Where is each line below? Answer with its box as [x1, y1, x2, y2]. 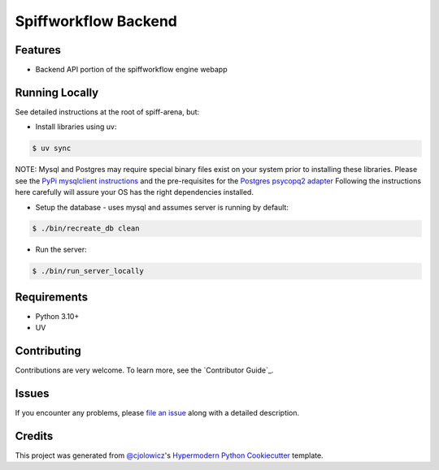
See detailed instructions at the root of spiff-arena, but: [15, 106, 200, 117]
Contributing [15, 344, 81, 358]
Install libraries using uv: [35, 122, 117, 132]
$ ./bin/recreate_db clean [32, 224, 140, 233]
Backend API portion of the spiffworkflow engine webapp [35, 65, 228, 75]
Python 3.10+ [35, 311, 80, 321]
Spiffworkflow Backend [15, 12, 178, 30]
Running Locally [15, 85, 99, 99]
